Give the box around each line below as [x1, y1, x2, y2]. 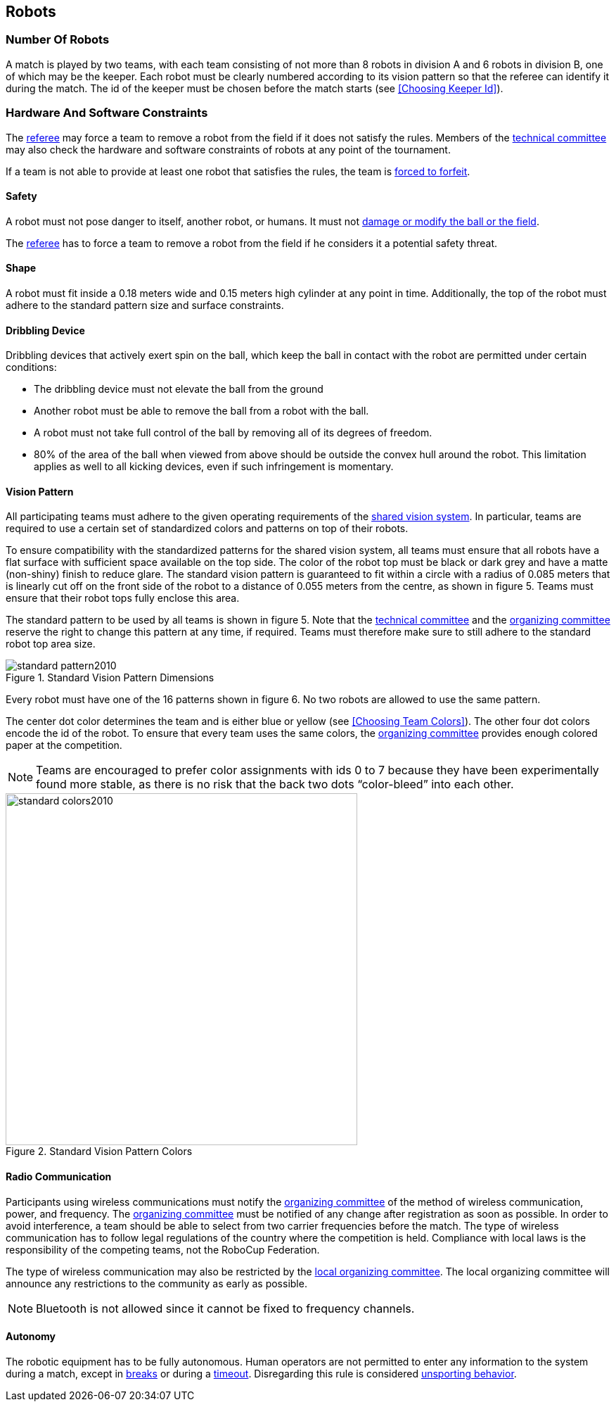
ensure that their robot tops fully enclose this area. [6, 592, 240, 605]
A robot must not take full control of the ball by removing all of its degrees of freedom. [34, 427, 432, 439]
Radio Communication [6, 1171, 112, 1183]
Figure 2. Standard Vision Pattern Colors [6, 1145, 193, 1158]
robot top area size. [6, 638, 96, 650]
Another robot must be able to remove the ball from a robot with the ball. [34, 405, 369, 417]
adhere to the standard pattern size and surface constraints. [6, 298, 284, 311]
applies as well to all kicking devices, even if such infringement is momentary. [34, 460, 394, 473]
